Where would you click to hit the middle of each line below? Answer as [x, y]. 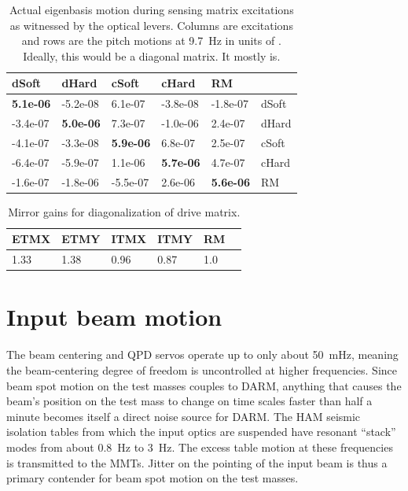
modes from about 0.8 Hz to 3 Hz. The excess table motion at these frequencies [200, 447]
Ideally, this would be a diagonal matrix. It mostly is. [152, 55]
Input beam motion [114, 317]
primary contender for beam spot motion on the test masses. [153, 478]
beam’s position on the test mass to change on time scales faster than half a [189, 401]
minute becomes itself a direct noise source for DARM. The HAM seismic [184, 416]
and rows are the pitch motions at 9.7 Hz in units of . [151, 41]
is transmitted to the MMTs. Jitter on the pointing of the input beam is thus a [197, 462]
